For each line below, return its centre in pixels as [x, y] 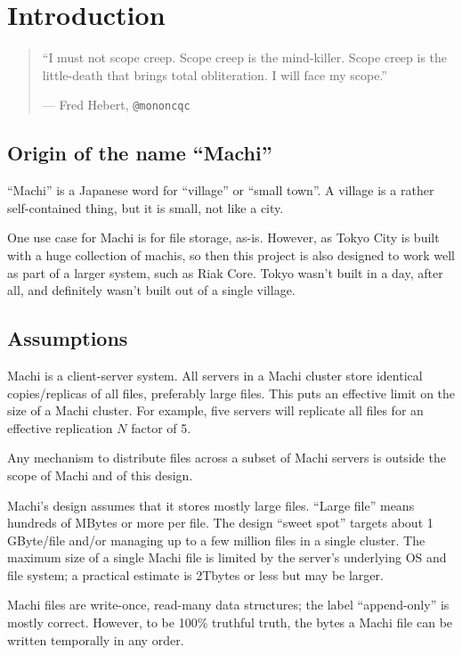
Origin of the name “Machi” [140, 153]
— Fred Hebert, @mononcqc [116, 105]
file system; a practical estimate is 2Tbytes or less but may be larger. [195, 574]
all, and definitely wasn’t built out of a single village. [151, 290]
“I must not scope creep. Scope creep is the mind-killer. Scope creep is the [245, 57]
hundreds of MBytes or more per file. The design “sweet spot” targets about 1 [220, 523]
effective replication [60, 427]
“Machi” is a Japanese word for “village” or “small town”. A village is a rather [221, 190]
